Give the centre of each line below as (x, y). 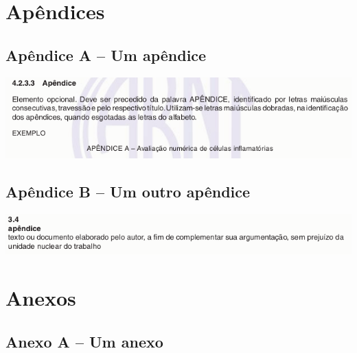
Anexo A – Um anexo (84, 341)
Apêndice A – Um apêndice (106, 54)
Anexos (41, 297)
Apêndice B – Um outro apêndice (128, 191)
